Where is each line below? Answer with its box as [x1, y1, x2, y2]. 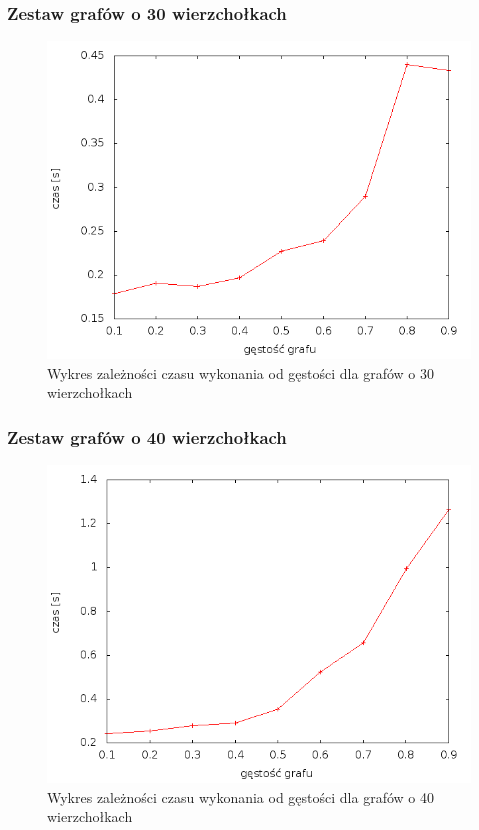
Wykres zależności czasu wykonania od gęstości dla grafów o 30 [47, 362, 434, 383]
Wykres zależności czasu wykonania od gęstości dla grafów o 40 [47, 786, 434, 807]
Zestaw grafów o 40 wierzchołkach [7, 424, 287, 449]
